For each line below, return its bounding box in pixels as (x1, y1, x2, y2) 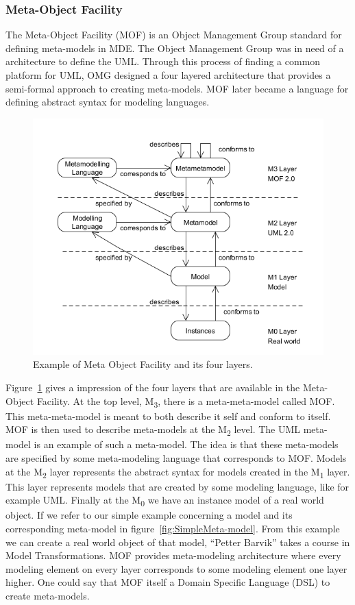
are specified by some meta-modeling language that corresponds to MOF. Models (5, 450, 347, 465)
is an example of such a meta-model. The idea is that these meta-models (34, 437, 339, 452)
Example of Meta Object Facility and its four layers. (33, 357, 253, 371)
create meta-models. (5, 588, 90, 602)
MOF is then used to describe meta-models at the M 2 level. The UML (5, 422, 301, 439)
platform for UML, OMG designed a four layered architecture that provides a (5, 68, 331, 82)
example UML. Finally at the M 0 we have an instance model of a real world (5, 493, 324, 509)
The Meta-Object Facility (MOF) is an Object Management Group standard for (5, 27, 342, 42)
